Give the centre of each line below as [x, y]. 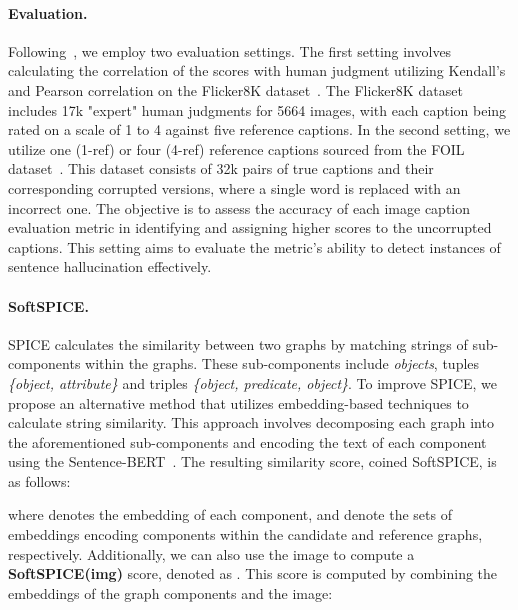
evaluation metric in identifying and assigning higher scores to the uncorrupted [250, 227]
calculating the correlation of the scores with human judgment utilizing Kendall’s [257, 70]
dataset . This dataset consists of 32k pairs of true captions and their [221, 168]
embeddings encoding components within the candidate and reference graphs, [245, 534]
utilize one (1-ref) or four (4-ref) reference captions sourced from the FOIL [236, 148]
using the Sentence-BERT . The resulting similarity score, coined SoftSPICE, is [252, 461]
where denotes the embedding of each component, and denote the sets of [230, 514]
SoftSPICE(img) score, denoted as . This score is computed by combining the [253, 573]
